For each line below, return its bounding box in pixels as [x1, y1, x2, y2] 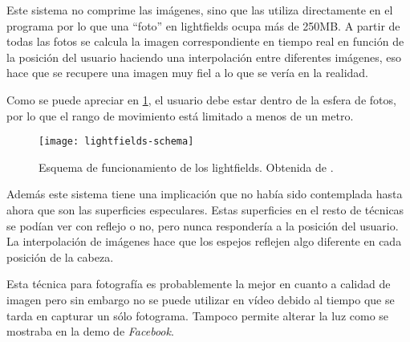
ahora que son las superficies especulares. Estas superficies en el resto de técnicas [6, 202, 404, 218]
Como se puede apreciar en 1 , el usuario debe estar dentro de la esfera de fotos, [6, 91, 396, 108]
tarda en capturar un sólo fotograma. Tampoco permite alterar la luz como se [6, 307, 389, 324]
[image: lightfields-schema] [39, 136, 194, 148]
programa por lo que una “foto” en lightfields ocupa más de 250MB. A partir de [6, 17, 400, 34]
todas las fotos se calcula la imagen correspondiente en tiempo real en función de [6, 33, 404, 50]
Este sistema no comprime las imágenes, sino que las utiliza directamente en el [6, 2, 393, 18]
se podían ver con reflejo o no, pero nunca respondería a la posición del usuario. [6, 217, 399, 234]
